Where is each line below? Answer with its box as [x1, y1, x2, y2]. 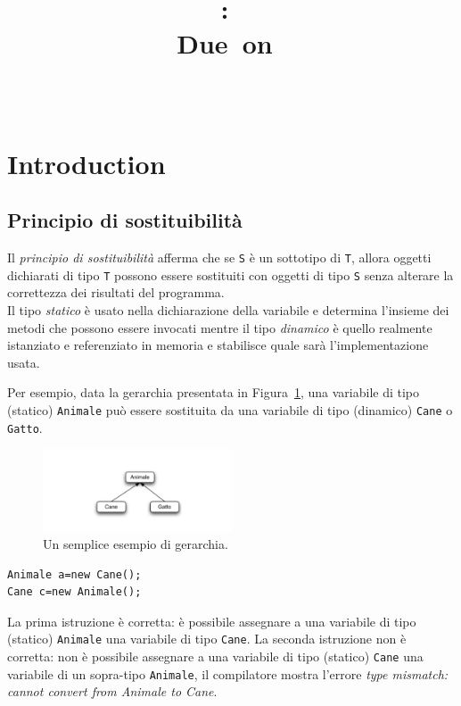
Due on [177, 25, 273, 62]
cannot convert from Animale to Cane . [7, 682, 218, 701]
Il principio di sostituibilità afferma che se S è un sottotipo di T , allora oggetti [7, 248, 432, 267]
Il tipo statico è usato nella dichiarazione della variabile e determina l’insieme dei [7, 301, 449, 320]
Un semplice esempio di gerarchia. [43, 534, 228, 552]
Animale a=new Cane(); [7, 568, 142, 581]
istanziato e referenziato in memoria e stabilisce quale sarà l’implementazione [7, 336, 429, 354]
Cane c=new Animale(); [7, 586, 142, 599]
